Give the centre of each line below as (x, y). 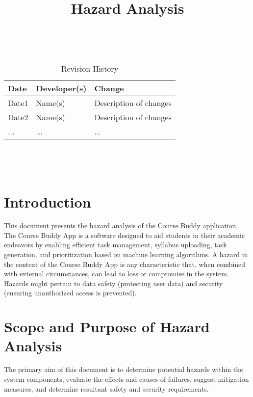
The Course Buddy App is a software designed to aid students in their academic (125, 235)
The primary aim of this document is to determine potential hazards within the (124, 369)
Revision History (90, 68)
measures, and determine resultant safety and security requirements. (106, 388)
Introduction (48, 202)
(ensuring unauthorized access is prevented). (70, 293)
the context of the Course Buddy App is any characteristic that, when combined (125, 264)
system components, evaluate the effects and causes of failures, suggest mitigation (126, 379)
